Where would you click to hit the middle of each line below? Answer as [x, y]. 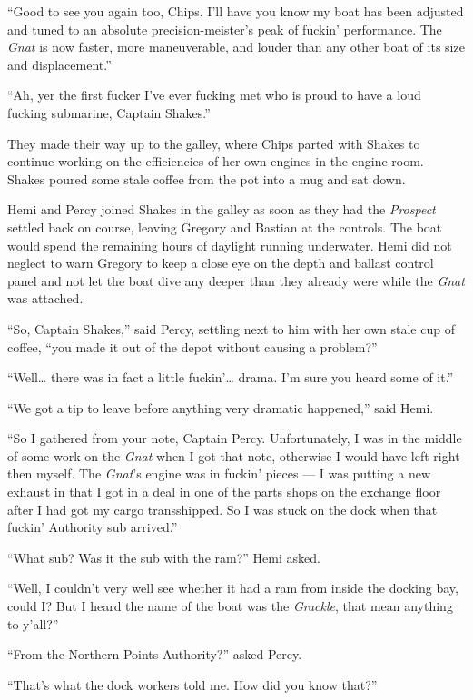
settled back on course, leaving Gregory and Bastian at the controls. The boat [225, 227]
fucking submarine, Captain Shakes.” [109, 112]
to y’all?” [33, 623]
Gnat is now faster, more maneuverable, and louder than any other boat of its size [236, 47]
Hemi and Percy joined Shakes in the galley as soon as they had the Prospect [222, 209]
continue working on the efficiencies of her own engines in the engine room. [216, 161]
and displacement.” [59, 64]
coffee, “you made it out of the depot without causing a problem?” [192, 346]
